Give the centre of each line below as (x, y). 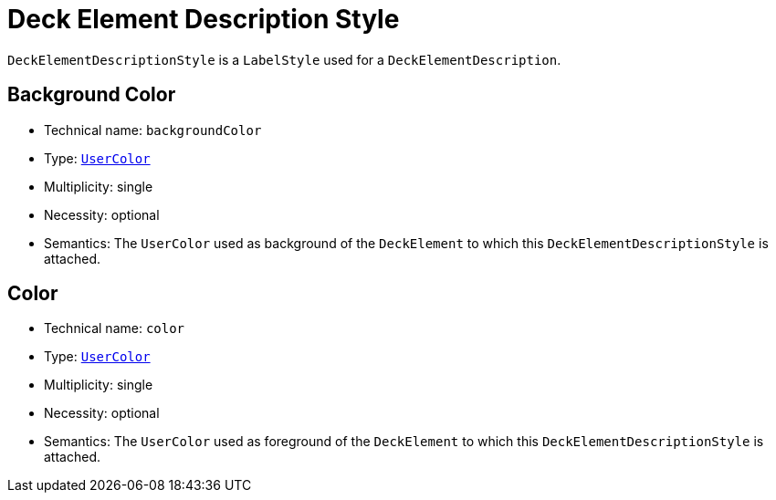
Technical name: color (115, 328)
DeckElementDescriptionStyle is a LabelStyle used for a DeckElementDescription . (284, 59)
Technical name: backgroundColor (153, 130)
